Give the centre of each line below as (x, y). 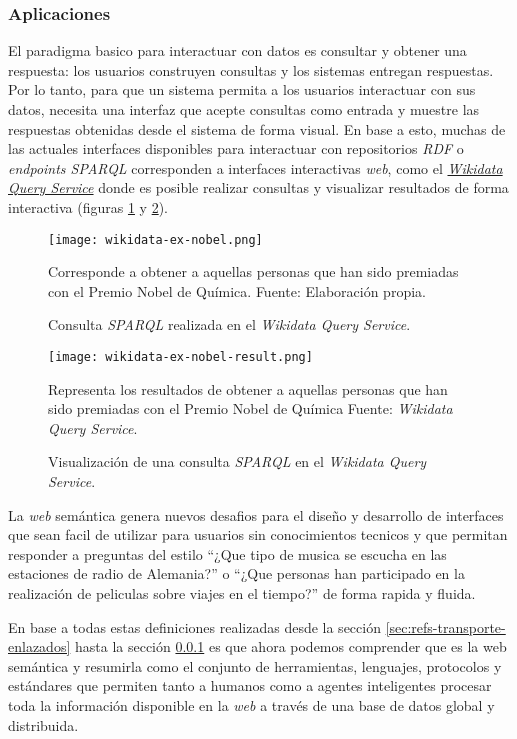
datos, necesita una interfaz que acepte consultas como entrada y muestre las (244, 109)
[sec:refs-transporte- (445, 626)
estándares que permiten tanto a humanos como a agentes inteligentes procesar (250, 685)
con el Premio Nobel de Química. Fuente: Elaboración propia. (237, 290)
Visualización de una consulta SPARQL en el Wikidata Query (237, 461)
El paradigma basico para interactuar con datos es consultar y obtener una (237, 50)
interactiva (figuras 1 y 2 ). (88, 206)
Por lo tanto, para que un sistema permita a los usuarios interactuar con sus (242, 89)
